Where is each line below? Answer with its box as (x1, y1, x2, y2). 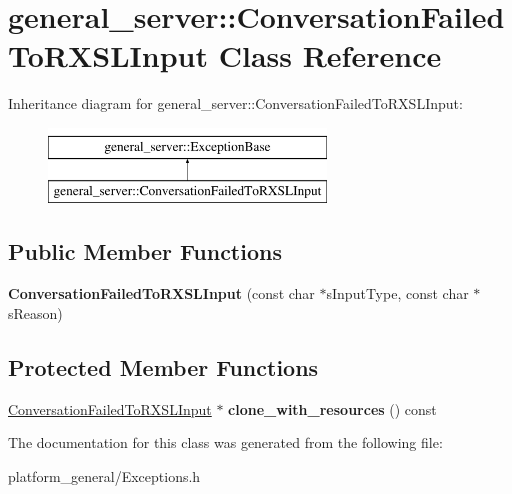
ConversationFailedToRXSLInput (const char (8, 283, 315, 304)
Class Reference (218, 35, 442, 76)
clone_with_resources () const (228, 398, 437, 419)
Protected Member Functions (8, 351, 319, 382)
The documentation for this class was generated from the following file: (8, 432, 443, 453)
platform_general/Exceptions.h (8, 465, 201, 486)
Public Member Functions (8, 236, 282, 267)
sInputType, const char (326, 283, 469, 304)
